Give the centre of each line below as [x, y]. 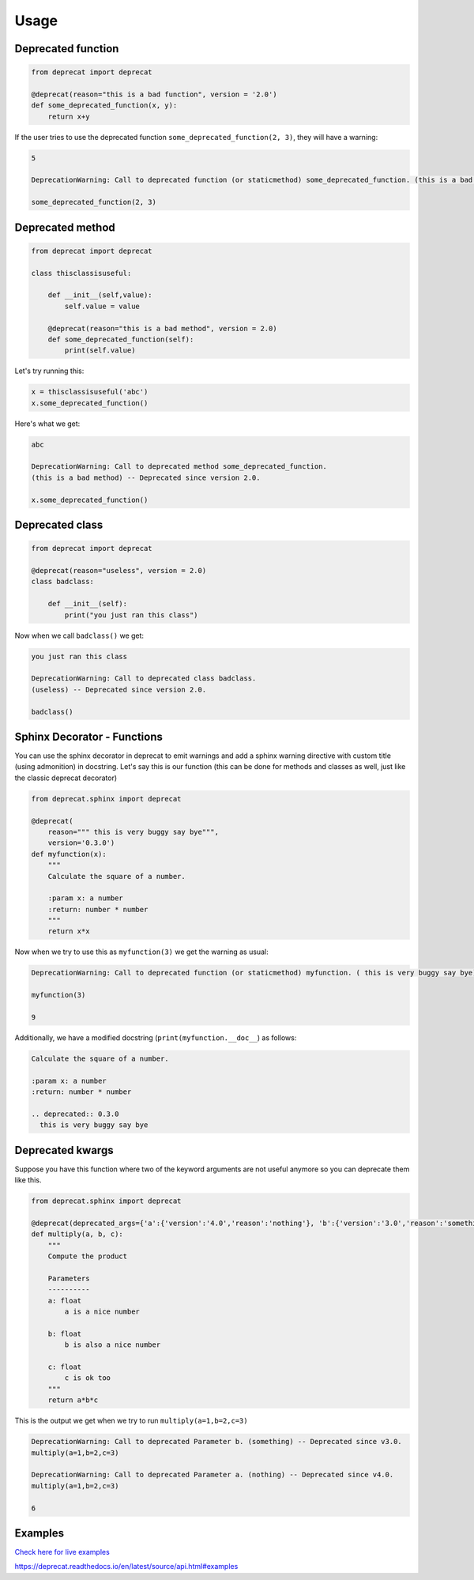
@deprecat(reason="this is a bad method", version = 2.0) [162, 328]
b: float [65, 1333]
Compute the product [88, 1256]
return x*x [69, 931]
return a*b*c [73, 1400]
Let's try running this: [49, 371]
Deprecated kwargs [64, 1150]
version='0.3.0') [81, 843]
